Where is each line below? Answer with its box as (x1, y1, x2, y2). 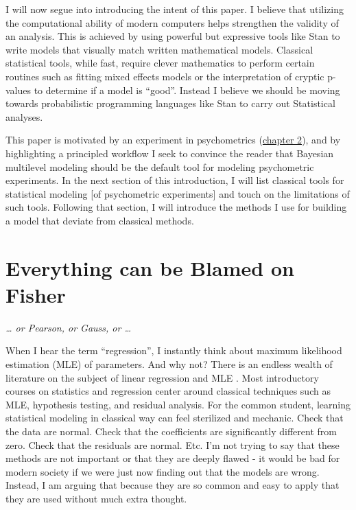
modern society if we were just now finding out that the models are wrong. (5, 464, 320, 478)
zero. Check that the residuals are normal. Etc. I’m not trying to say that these (5, 437, 340, 452)
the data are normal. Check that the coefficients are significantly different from (5, 424, 337, 438)
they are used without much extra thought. (5, 491, 187, 505)
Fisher (5, 280, 66, 308)
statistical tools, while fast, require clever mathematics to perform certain (5, 56, 315, 70)
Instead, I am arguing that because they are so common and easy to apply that (5, 478, 340, 492)
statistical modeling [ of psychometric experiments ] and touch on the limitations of (5, 186, 350, 200)
